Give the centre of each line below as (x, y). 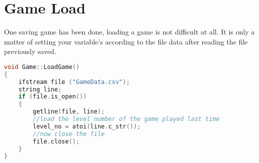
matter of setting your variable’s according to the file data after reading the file (126, 41)
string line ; (40, 89)
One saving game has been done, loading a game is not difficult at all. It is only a (129, 32)
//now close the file (69, 134)
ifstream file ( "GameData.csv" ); (74, 82)
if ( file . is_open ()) (52, 97)
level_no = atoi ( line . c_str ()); (87, 126)
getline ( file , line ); (69, 112)
